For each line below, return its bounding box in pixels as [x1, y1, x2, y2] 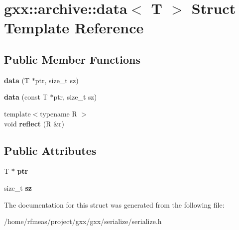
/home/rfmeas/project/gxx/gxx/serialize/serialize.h [4, 216, 162, 227]
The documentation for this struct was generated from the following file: [4, 199, 225, 210]
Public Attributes [4, 142, 97, 158]
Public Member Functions [4, 51, 140, 67]
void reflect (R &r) [4, 118, 64, 128]
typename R [40, 108, 77, 118]
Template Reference [4, 17, 144, 38]
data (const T [4, 92, 48, 102]
